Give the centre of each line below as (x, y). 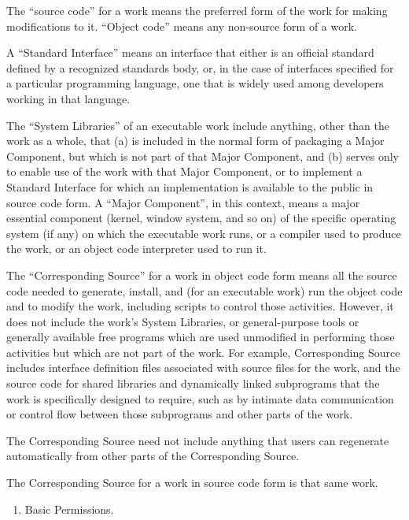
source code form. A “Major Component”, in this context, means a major (183, 202)
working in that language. (68, 98)
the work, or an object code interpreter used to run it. (136, 249)
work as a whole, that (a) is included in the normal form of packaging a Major (195, 141)
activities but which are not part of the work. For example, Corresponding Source (203, 352)
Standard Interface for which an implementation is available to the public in (190, 186)
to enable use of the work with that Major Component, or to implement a (184, 171)
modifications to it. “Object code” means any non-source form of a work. (182, 26)
